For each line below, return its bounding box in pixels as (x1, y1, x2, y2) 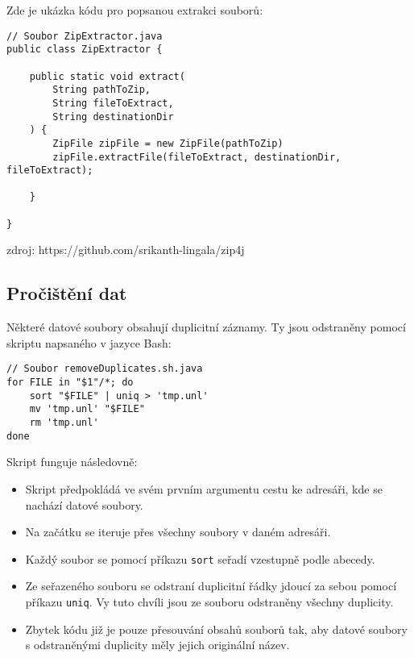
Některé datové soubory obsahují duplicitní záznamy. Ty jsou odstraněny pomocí (6, 319, 406, 335)
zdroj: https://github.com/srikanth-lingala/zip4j (6, 241, 245, 258)
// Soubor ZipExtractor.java (6, 30, 163, 42)
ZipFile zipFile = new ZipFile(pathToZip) (52, 137, 284, 149)
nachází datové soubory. (25, 496, 143, 513)
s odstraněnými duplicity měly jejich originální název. (25, 636, 290, 653)
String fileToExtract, (52, 97, 174, 109)
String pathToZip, (52, 84, 151, 96)
